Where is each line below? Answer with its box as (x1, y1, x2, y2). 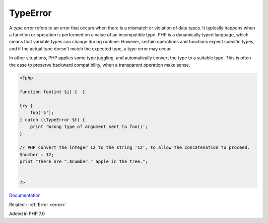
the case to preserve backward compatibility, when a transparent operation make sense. (9, 62, 191, 68)
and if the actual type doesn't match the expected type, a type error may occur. (9, 45, 172, 52)
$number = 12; (19, 152, 54, 157)
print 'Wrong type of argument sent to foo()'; (30, 124, 148, 129)
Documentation (9, 192, 41, 199)
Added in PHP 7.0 (9, 211, 45, 217)
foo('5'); (30, 110, 54, 115)
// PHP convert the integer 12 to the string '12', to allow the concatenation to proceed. (19, 145, 250, 150)
